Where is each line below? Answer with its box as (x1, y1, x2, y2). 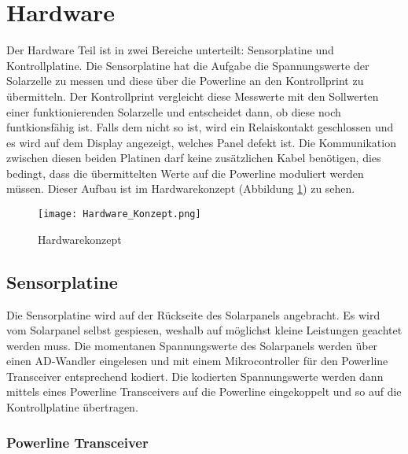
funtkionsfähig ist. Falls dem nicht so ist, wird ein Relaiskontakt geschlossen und (6, 119, 394, 135)
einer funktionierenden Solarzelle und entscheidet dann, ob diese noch (6, 103, 341, 120)
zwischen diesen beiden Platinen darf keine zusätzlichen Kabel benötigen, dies (6, 149, 381, 166)
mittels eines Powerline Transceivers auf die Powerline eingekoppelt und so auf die (6, 383, 402, 400)
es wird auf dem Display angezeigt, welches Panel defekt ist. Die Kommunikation (6, 134, 396, 150)
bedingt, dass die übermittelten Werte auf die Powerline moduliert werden (6, 164, 364, 181)
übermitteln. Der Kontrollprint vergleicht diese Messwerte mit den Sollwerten (6, 87, 379, 104)
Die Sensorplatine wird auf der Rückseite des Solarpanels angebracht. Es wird (6, 306, 380, 323)
